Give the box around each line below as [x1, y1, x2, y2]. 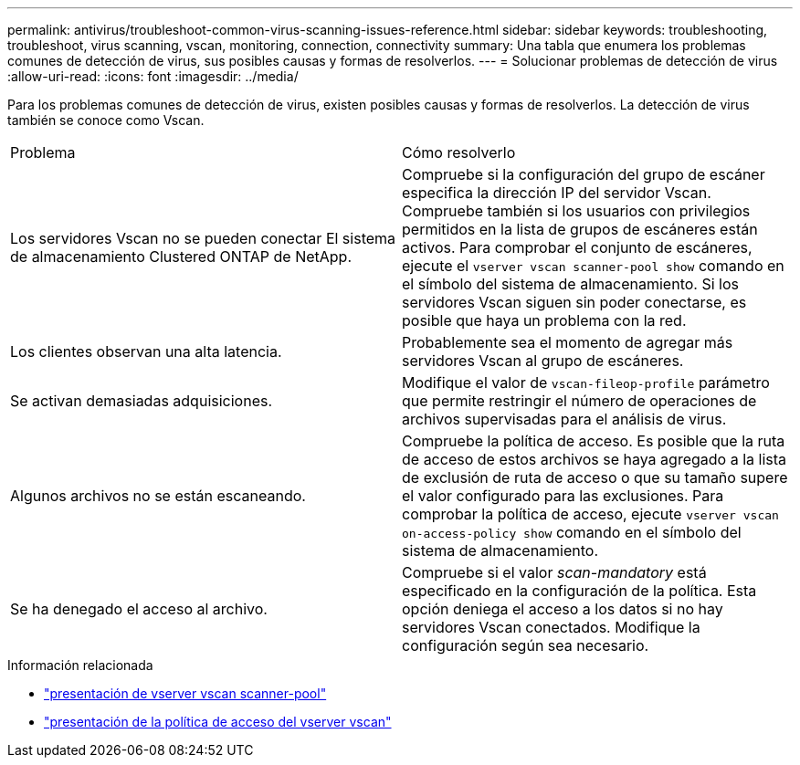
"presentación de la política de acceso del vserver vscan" [44, 714, 392, 729]
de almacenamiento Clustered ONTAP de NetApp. [10, 247, 352, 266]
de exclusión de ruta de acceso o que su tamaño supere [402, 468, 788, 487]
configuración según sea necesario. [402, 636, 649, 655]
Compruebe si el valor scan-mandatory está [402, 563, 707, 582]
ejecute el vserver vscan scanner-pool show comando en [402, 257, 784, 275]
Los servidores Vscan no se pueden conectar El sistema [10, 229, 396, 247]
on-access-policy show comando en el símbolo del [402, 523, 742, 541]
